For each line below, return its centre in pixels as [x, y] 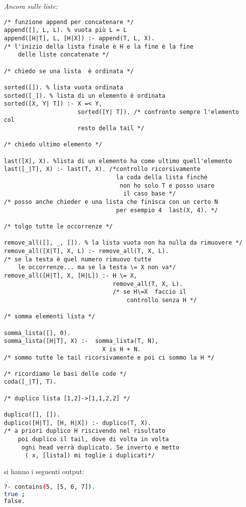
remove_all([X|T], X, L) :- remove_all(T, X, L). [86, 251]
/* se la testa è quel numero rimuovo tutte [78, 259]
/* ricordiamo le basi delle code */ [65, 374]
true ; [14, 494]
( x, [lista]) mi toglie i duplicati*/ [90, 456]
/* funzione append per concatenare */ [69, 22]
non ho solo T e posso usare [167, 185]
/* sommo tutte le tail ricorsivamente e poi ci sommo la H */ [109, 357]
